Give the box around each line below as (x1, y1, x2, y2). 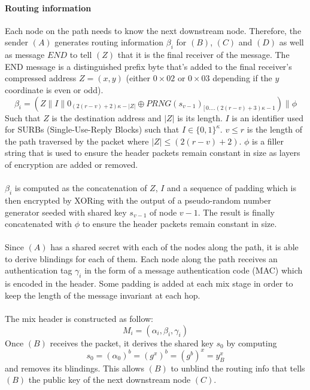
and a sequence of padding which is (167, 182, 297, 194)
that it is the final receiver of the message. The (117, 48, 290, 61)
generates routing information (54, 36, 164, 48)
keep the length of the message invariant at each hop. (5, 288, 200, 301)
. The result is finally (197, 205, 275, 218)
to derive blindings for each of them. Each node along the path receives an (5, 252, 278, 265)
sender (5, 36, 29, 48)
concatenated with (5, 217, 72, 230)
